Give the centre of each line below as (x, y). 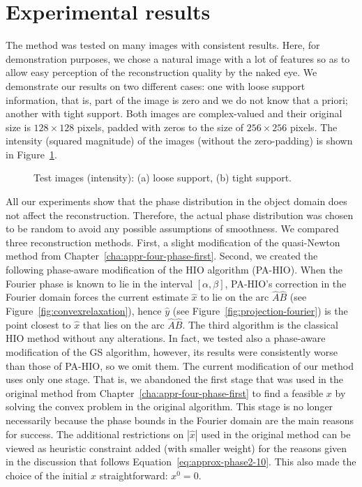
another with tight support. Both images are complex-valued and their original (174, 113)
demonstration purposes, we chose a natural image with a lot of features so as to (178, 58)
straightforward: (134, 475)
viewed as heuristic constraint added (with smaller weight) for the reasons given (176, 448)
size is (18, 127)
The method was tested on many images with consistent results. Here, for (163, 45)
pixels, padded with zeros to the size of (160, 127)
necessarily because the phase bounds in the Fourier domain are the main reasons (180, 420)
